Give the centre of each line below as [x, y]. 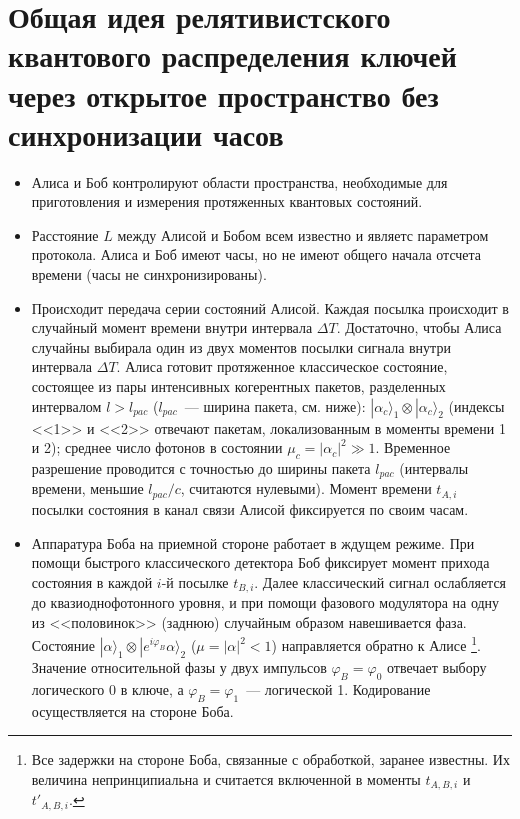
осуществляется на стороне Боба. [132, 710]
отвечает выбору [436, 667]
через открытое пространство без [223, 94]
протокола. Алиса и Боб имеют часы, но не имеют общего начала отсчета [256, 254]
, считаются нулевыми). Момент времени [306, 488]
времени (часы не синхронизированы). [149, 274]
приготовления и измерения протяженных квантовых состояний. [227, 201]
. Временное [413, 447]
